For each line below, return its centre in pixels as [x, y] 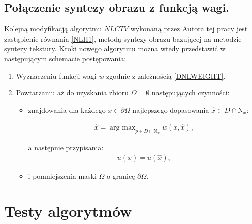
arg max [123, 128]
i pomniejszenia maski [62, 176]
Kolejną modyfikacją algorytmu [53, 29]
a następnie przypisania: [66, 147]
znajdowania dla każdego [67, 109]
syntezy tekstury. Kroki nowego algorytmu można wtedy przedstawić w [115, 49]
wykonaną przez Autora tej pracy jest [189, 29]
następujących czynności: [191, 93]
